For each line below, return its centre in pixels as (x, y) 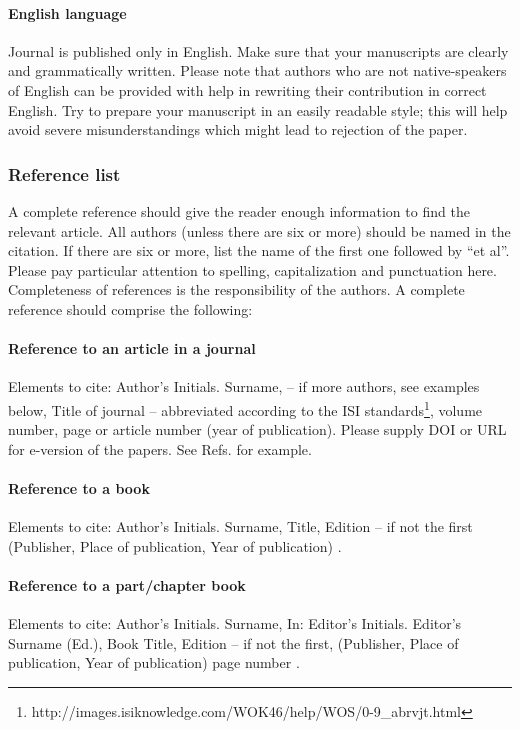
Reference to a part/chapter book (127, 584)
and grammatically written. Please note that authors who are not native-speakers (257, 70)
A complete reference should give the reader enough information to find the (239, 210)
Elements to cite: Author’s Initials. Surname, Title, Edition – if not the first (240, 526)
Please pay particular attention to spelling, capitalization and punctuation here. (252, 269)
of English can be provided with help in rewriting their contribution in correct (247, 89)
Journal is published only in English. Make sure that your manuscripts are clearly (258, 50)
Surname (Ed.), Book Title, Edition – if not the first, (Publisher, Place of (233, 642)
